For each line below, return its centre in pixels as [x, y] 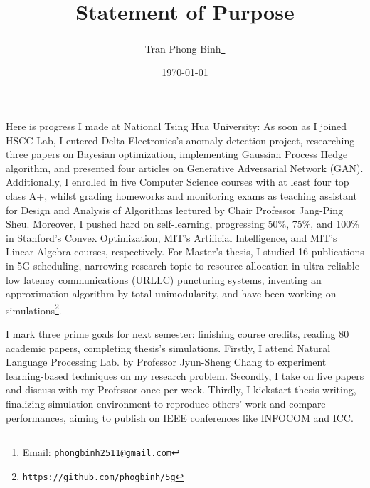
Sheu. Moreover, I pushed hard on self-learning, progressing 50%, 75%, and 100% [183, 224]
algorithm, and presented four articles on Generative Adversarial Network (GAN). [185, 168]
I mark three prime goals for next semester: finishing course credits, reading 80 [178, 333]
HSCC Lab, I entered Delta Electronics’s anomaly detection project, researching [180, 140]
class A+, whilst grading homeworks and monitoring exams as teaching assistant [181, 195]
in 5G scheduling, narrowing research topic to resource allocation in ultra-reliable [183, 265]
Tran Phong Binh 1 [185, 47]
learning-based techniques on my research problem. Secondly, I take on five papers [185, 375]
